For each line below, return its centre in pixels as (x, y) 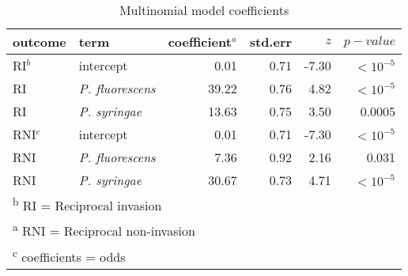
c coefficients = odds (69, 255)
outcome (40, 42)
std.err (271, 42)
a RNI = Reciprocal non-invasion (104, 230)
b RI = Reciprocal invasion (87, 204)
